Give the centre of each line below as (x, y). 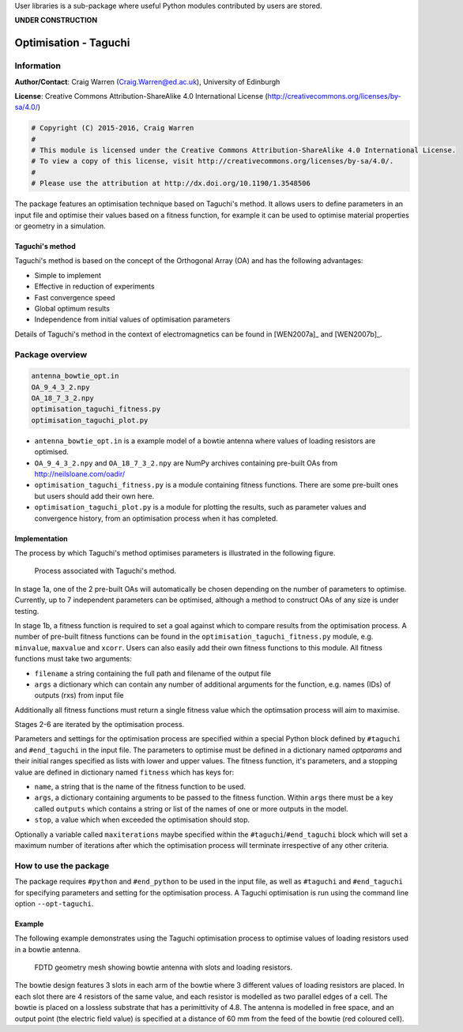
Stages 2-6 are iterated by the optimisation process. (100, 725)
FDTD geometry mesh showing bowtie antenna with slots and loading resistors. (163, 967)
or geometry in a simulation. (60, 226)
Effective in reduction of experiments (94, 286)
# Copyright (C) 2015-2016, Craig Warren (113, 128)
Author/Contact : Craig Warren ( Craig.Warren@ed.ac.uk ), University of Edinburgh (147, 81)
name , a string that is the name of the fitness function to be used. (140, 787)
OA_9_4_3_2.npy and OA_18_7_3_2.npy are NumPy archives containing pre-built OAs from (186, 463)
